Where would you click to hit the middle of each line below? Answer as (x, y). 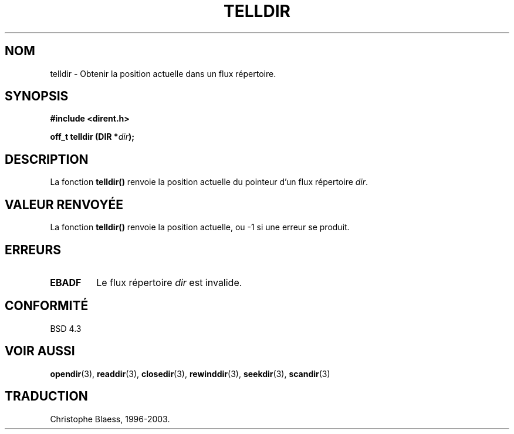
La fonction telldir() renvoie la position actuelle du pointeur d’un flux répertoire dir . (209, 182)
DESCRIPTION (47, 159)
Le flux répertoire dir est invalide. (169, 282)
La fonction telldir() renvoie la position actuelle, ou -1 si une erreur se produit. (200, 227)
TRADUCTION (46, 396)
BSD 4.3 (66, 328)
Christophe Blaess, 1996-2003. (110, 419)
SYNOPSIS (37, 96)
